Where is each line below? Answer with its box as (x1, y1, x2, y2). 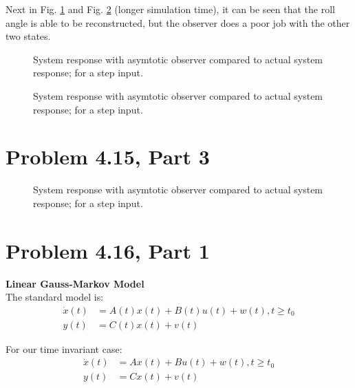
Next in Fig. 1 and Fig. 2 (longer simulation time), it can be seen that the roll (6, 2, 335, 16)
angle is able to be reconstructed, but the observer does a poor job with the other (6, 15, 350, 30)
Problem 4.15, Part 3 (6, 142, 210, 171)
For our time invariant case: (6, 341, 122, 356)
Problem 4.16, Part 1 (6, 236, 210, 264)
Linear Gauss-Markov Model (6, 276, 144, 290)
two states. (6, 29, 51, 43)
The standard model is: (6, 290, 104, 304)
